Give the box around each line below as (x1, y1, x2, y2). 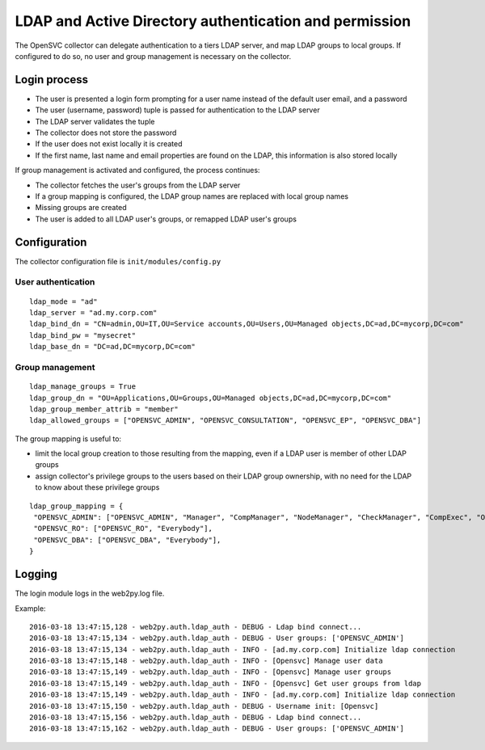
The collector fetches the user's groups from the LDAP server (35, 180, 241, 190)
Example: (15, 603, 46, 613)
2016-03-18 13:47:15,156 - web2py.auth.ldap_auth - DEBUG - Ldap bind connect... (29, 713, 362, 723)
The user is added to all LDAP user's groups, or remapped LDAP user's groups (35, 214, 297, 224)
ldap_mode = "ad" (29, 297, 98, 306)
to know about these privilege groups (35, 482, 160, 492)
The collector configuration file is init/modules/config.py (15, 256, 221, 266)
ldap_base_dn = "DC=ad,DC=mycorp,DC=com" (29, 342, 196, 352)
